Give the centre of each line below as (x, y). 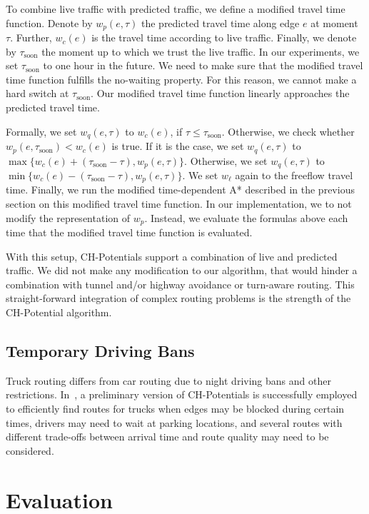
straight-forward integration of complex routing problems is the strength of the (178, 298)
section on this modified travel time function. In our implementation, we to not (179, 204)
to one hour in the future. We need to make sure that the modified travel (203, 65)
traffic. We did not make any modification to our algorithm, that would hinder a (182, 270)
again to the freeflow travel (294, 175)
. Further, (31, 37)
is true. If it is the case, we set (178, 146)
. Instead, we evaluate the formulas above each (246, 217)
